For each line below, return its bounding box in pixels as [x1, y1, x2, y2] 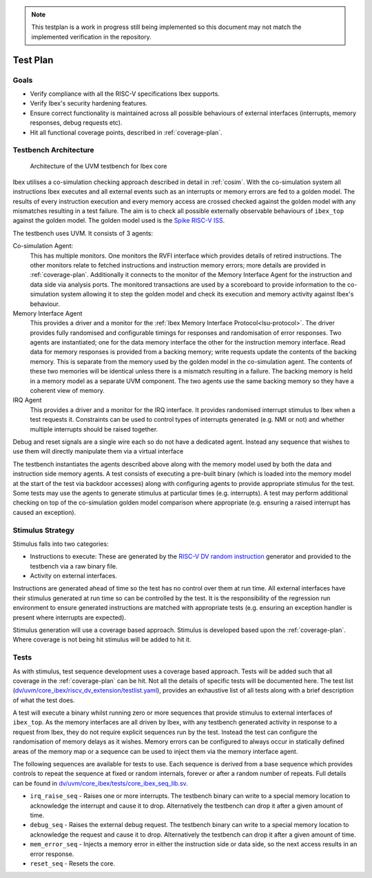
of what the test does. [12, 696, 75, 704]
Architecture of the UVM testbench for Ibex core [30, 162, 167, 170]
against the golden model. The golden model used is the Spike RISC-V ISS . [12, 216, 225, 225]
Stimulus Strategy [12, 525, 75, 535]
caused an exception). [12, 508, 76, 516]
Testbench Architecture [12, 145, 94, 155]
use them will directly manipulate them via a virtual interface [12, 447, 184, 456]
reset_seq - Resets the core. [30, 859, 116, 868]
